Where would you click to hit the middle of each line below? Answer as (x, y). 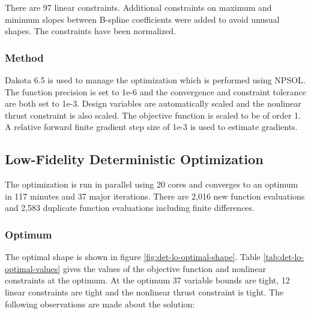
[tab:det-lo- (284, 257)
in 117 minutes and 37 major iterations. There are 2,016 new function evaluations (155, 196)
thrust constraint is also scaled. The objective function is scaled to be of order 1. (153, 115)
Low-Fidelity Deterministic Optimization (134, 159)
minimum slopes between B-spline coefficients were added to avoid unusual (142, 19)
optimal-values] (33, 268)
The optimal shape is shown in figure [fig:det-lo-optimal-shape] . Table (133, 257)
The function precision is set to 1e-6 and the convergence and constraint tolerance (155, 91)
